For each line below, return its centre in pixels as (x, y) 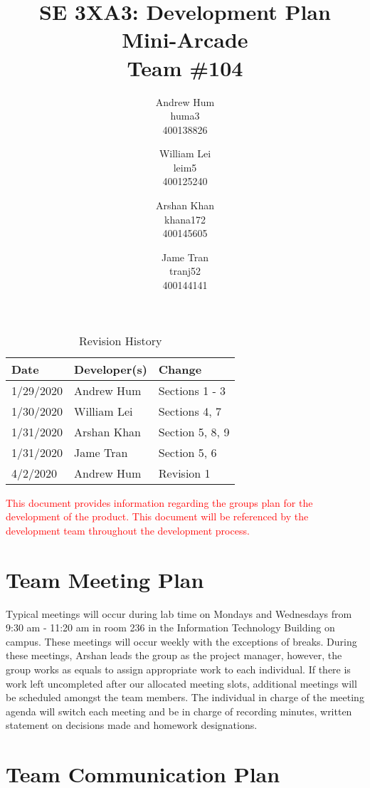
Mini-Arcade (185, 40)
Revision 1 (184, 473)
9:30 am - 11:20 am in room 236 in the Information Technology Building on (170, 627)
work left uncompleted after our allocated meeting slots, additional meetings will (181, 683)
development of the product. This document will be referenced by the (157, 516)
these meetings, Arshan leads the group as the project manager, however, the (174, 655)
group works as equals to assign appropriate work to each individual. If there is (178, 669)
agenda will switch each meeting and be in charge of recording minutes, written (179, 711)
